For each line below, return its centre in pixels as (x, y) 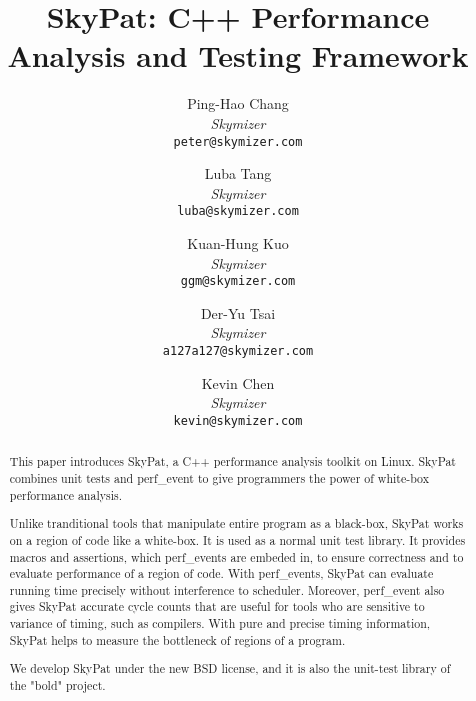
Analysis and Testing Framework (238, 55)
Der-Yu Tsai (238, 312)
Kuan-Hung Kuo (238, 243)
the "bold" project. (57, 684)
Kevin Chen (238, 382)
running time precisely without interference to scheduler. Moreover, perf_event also (227, 589)
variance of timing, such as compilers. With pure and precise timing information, (220, 623)
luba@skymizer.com (238, 211)
